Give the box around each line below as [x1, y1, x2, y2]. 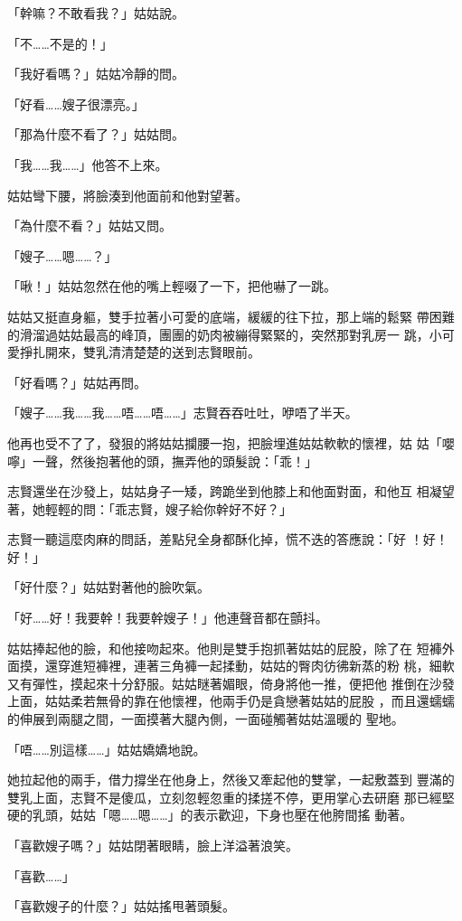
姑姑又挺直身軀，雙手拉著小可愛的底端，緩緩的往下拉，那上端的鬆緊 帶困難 [7, 306, 455, 325]
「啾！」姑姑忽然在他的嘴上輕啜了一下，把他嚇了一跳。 [7, 277, 336, 296]
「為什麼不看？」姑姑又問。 [7, 216, 172, 235]
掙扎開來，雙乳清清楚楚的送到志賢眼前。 [19, 343, 260, 362]
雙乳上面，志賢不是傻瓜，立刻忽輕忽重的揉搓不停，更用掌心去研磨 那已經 [7, 787, 442, 806]
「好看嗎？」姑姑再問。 [7, 372, 146, 391]
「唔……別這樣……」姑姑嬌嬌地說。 [7, 739, 206, 758]
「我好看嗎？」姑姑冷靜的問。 [7, 64, 184, 83]
